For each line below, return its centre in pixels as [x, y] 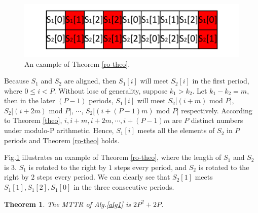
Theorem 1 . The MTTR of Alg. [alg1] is [68, 204]
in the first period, [221, 81]
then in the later [30, 100]
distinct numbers [217, 120]
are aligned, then [90, 81]
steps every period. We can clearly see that [103, 177]
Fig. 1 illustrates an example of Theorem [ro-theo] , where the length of [113, 157]
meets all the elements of [176, 130]
